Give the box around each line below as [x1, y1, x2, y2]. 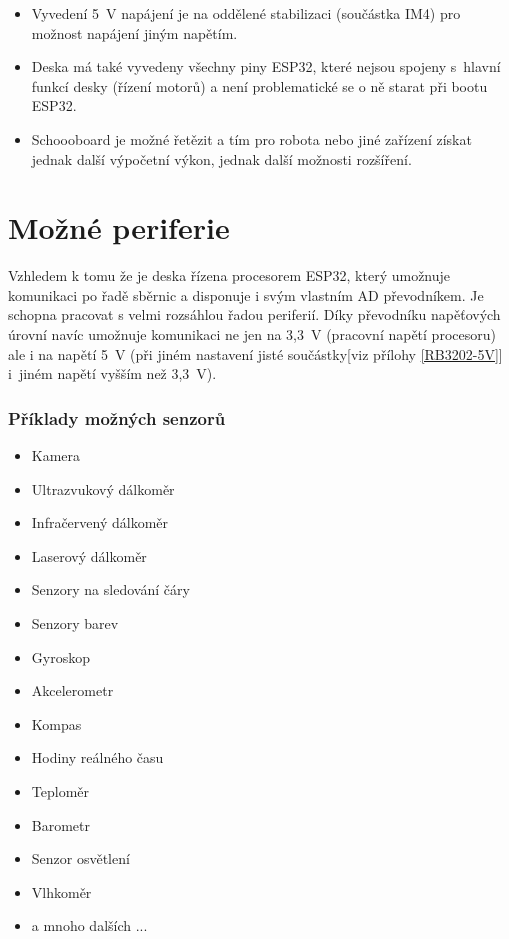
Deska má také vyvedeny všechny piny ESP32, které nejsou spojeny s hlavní [31, 56, 501, 77]
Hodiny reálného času [31, 747, 164, 768]
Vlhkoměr [31, 881, 92, 902]
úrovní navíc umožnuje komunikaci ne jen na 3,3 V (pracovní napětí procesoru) [8, 324, 496, 345]
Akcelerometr [31, 680, 114, 701]
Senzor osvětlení [31, 848, 130, 869]
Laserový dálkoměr [31, 545, 147, 566]
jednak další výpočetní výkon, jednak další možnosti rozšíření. [31, 148, 412, 169]
